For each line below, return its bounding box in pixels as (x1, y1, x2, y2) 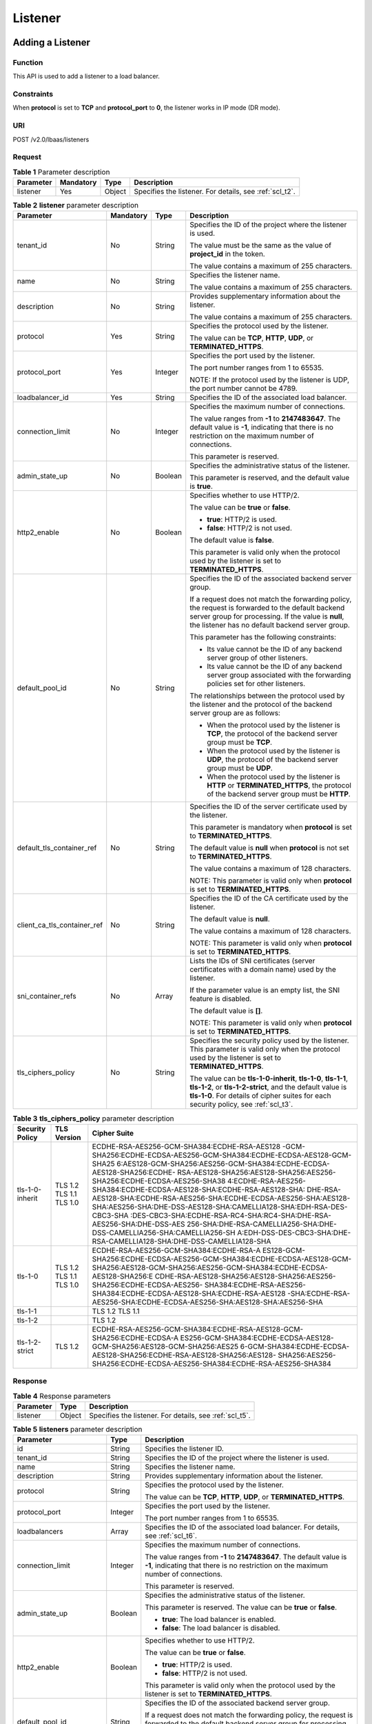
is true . (189, 481, 213, 491)
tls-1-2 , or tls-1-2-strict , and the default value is (189, 1083, 347, 1092)
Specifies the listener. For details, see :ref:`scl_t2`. (134, 187, 296, 197)
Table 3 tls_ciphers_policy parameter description (12, 1114, 174, 1123)
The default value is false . (189, 535, 275, 545)
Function (12, 57, 43, 67)
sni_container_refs (17, 992, 76, 1001)
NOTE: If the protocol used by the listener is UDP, (189, 375, 350, 385)
